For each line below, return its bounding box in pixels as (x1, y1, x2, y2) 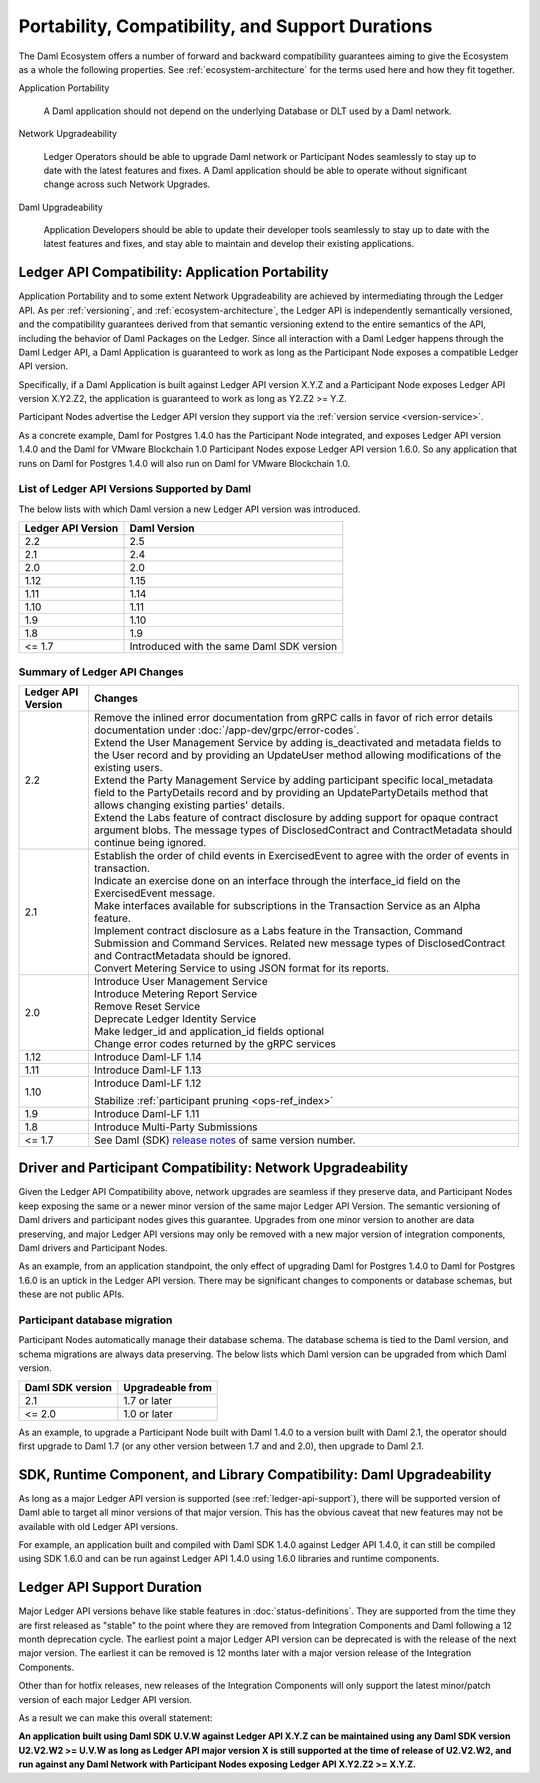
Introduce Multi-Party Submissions (93, 1120, 259, 1134)
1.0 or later (123, 1406, 174, 1420)
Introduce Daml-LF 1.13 (93, 1063, 202, 1077)
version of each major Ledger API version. (18, 1693, 192, 1705)
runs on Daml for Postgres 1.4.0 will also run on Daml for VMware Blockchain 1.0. (18, 457, 351, 469)
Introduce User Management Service (93, 974, 269, 988)
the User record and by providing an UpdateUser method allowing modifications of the (93, 748, 502, 762)
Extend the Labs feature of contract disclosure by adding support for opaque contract (93, 810, 499, 824)
